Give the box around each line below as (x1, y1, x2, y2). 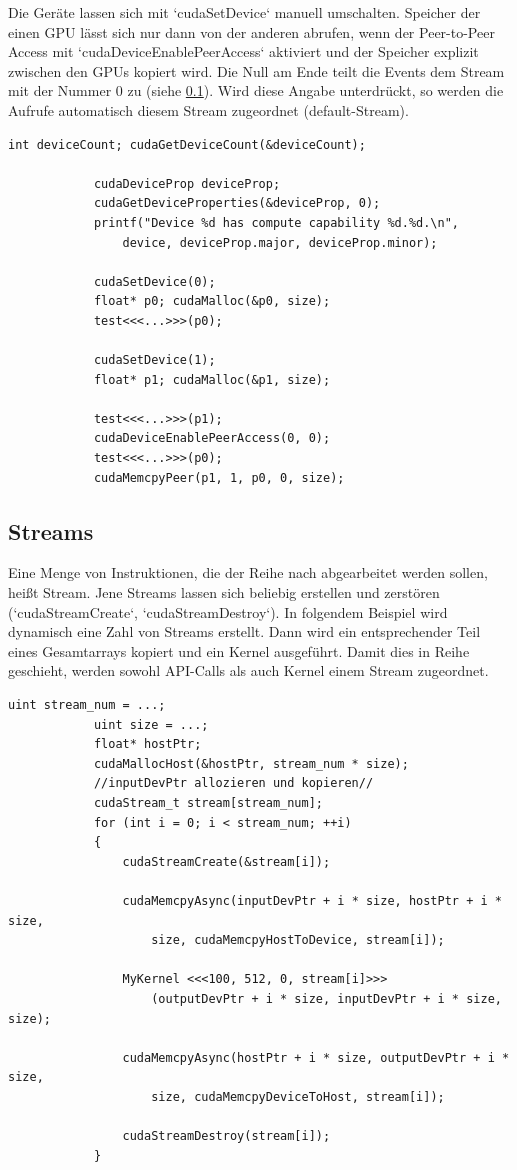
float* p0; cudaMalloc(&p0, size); (93, 294, 331, 309)
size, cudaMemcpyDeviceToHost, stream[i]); (151, 1089, 445, 1104)
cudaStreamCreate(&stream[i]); (122, 854, 331, 869)
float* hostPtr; (93, 737, 202, 752)
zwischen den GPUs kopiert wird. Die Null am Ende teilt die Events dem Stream (8, 60, 505, 81)
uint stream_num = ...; (8, 698, 166, 713)
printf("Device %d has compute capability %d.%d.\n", (93, 215, 460, 230)
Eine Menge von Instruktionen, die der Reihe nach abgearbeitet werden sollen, (8, 562, 488, 583)
